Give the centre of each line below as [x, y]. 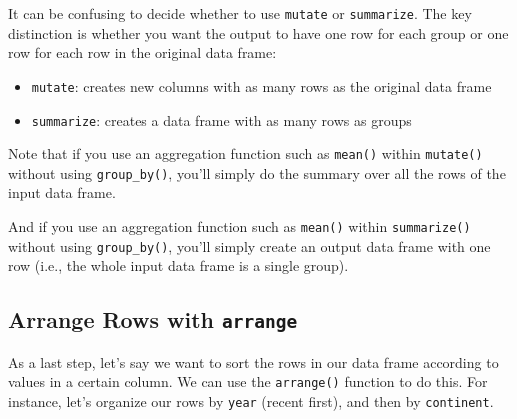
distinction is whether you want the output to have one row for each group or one [258, 32]
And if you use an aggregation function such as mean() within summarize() [239, 226]
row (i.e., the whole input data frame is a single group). [178, 265]
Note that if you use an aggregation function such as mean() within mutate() [245, 153]
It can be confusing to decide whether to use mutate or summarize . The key [240, 13]
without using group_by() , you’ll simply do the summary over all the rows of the [257, 172]
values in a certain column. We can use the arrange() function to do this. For [248, 381]
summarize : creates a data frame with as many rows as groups [221, 119]
